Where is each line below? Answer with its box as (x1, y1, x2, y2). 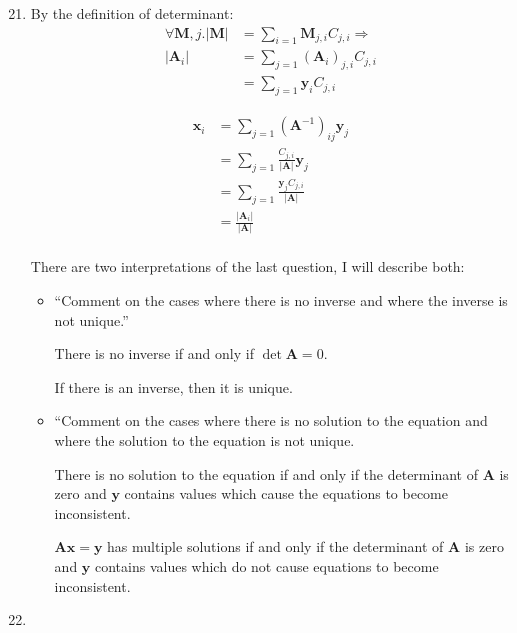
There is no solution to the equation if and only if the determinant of (54, 463, 478, 484)
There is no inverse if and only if (54, 343, 254, 364)
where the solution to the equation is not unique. (54, 430, 355, 451)
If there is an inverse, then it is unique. (54, 376, 293, 397)
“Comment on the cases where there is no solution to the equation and (54, 410, 488, 431)
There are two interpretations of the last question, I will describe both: (30, 256, 465, 277)
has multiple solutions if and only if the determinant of (107, 536, 444, 557)
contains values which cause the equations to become (124, 483, 448, 504)
